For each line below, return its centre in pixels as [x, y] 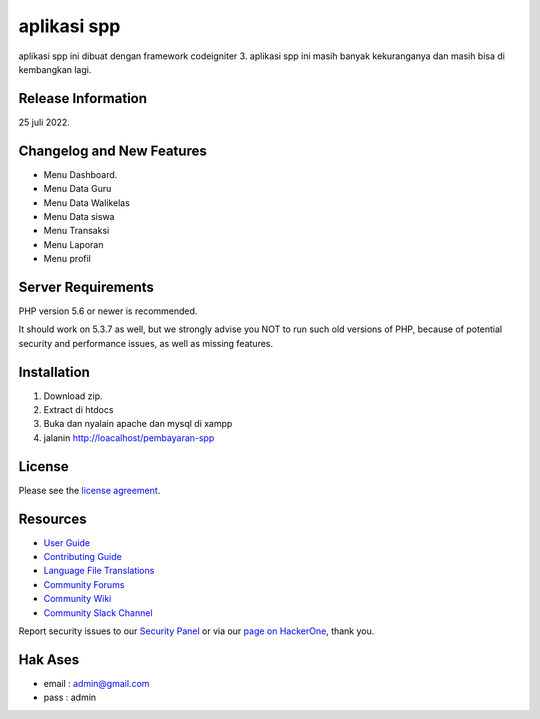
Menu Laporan [73, 244]
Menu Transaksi [76, 231]
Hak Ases [49, 659]
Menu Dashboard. [80, 174]
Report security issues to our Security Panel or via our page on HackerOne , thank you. [196, 631]
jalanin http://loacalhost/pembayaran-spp [129, 437]
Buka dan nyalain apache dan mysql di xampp [138, 424]
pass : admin [70, 697]
